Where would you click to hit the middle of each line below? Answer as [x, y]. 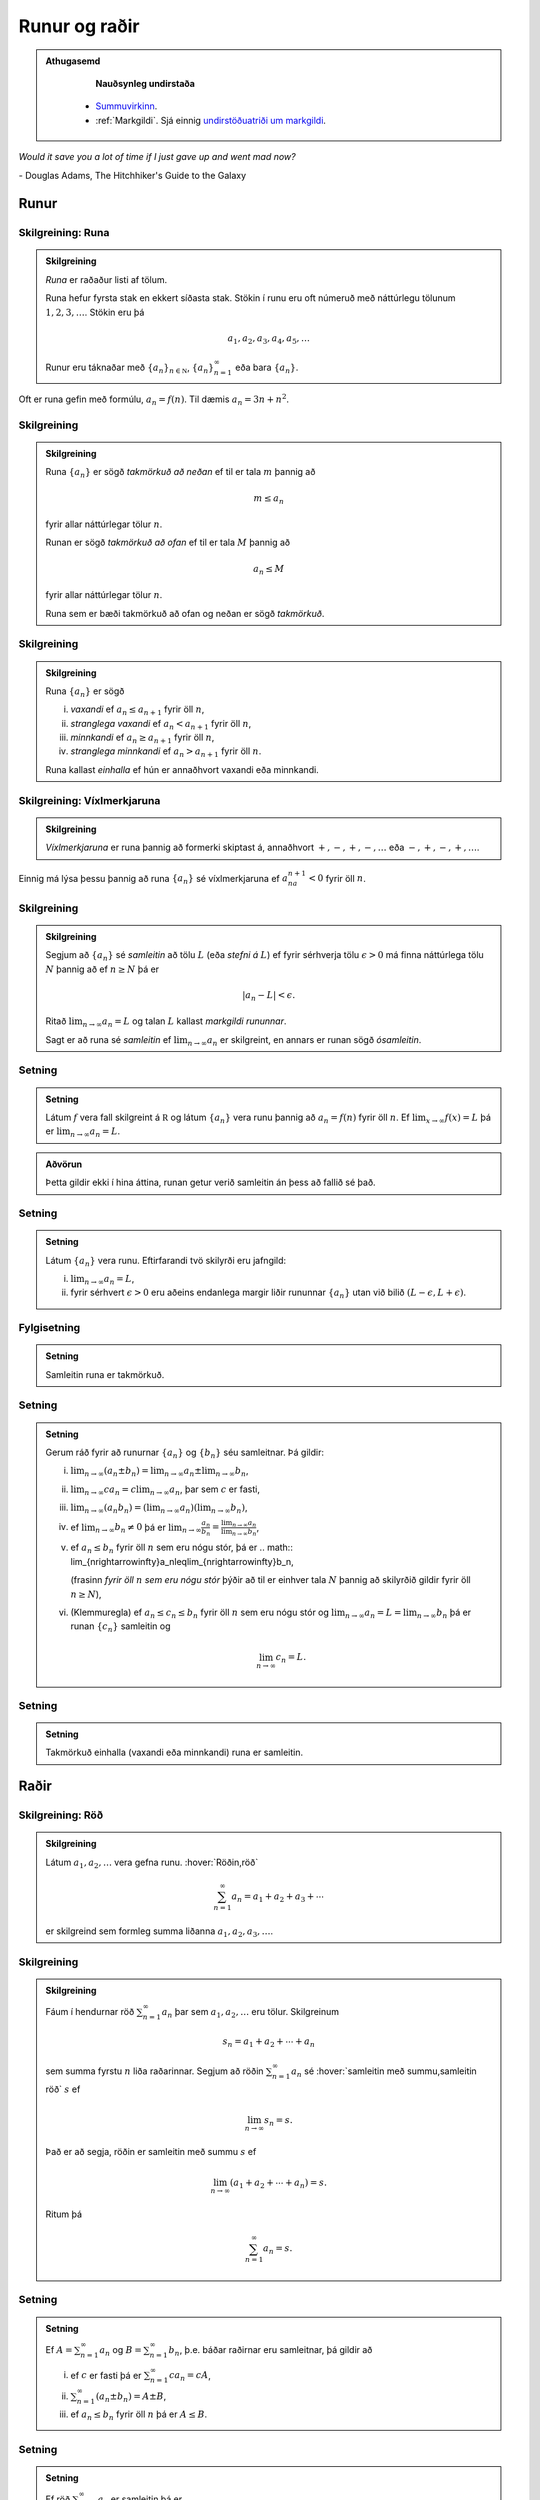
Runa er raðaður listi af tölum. [106, 279]
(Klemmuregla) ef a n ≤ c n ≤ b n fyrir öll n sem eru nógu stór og [200, 1613]
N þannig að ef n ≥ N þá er [102, 969]
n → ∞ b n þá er [444, 1613]
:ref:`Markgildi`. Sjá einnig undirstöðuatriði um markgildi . [211, 120]
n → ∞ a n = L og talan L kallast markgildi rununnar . [184, 1022]
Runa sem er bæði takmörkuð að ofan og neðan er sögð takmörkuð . [185, 613]
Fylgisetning [49, 1328]
